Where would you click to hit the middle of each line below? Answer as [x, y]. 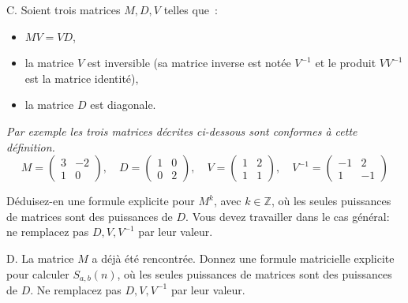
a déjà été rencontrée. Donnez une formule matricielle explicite [243, 258]
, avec [227, 201]
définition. [31, 146]
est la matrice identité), [82, 78]
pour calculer [38, 273]
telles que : [191, 9]
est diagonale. [123, 105]
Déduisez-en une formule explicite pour [101, 201]
